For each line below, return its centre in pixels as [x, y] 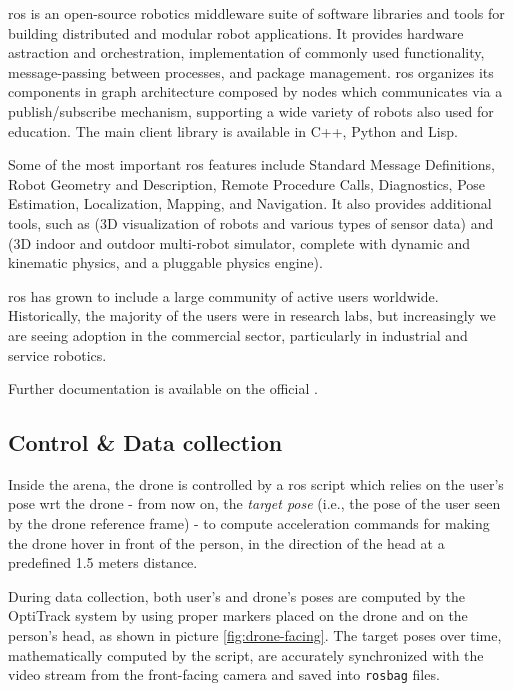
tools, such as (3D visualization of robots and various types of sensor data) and [251, 222]
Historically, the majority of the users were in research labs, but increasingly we [252, 315]
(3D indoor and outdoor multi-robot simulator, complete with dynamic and [239, 242]
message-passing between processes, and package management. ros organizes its [251, 71]
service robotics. [57, 354]
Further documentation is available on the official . [163, 388]
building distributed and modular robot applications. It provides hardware [236, 32]
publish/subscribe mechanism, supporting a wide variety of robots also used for [251, 110]
